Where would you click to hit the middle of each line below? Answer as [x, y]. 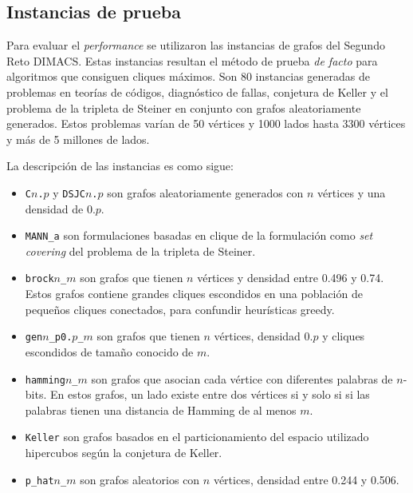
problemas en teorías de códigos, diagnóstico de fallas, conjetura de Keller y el [197, 91]
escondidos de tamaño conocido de [109, 351]
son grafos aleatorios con [140, 479]
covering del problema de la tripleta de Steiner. [140, 250]
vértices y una [352, 192]
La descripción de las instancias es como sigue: [120, 166]
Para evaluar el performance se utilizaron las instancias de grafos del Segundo [196, 45]
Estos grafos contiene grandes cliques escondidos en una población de [194, 294]
